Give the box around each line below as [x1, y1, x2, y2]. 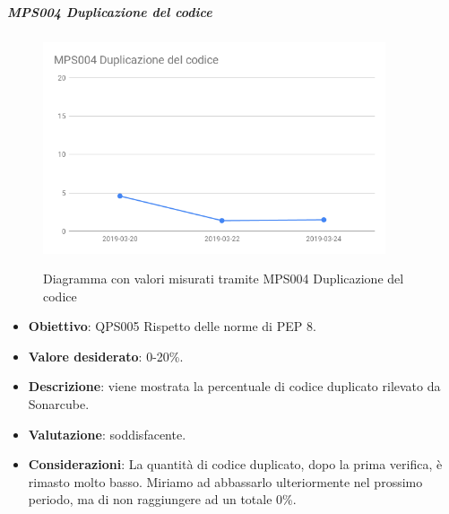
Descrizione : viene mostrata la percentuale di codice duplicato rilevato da [28, 377, 441, 396]
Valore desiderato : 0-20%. [28, 346, 184, 365]
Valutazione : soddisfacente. [28, 424, 186, 443]
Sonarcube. [28, 395, 90, 414]
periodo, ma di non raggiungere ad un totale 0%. [28, 490, 297, 509]
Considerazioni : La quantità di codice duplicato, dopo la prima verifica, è [28, 455, 443, 474]
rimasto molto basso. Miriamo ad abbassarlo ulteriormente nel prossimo [28, 472, 423, 491]
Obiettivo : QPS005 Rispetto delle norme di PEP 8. [28, 317, 316, 335]
